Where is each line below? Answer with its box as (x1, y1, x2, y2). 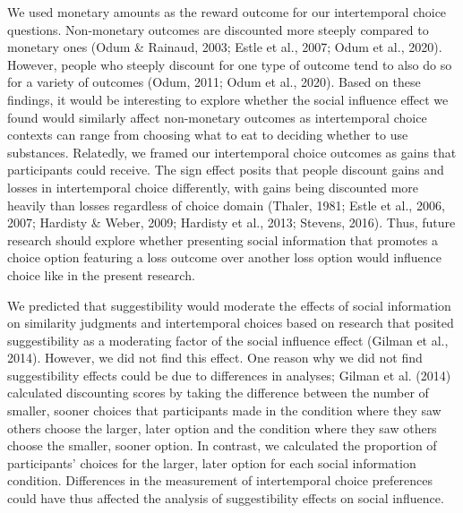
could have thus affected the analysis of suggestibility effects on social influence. (7, 489, 444, 508)
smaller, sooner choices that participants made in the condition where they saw (7, 401, 442, 420)
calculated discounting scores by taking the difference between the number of (7, 383, 429, 402)
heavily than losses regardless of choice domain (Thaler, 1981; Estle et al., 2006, (7, 195, 445, 214)
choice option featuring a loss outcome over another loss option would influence (7, 248, 442, 267)
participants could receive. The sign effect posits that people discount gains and (7, 160, 444, 179)
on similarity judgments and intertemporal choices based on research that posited (7, 313, 454, 332)
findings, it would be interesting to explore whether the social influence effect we (7, 90, 449, 108)
